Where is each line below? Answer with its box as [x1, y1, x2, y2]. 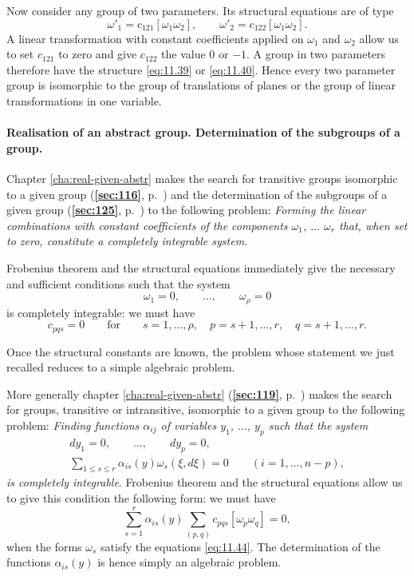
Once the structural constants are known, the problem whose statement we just [6, 343, 395, 360]
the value [161, 46, 206, 62]
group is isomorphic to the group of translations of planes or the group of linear [6, 77, 396, 93]
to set [6, 46, 34, 62]
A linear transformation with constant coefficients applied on [6, 30, 304, 46]
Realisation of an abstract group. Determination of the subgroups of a [6, 124, 400, 141]
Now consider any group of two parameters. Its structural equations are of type [6, 2, 394, 18]
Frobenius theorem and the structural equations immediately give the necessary [6, 259, 396, 276]
